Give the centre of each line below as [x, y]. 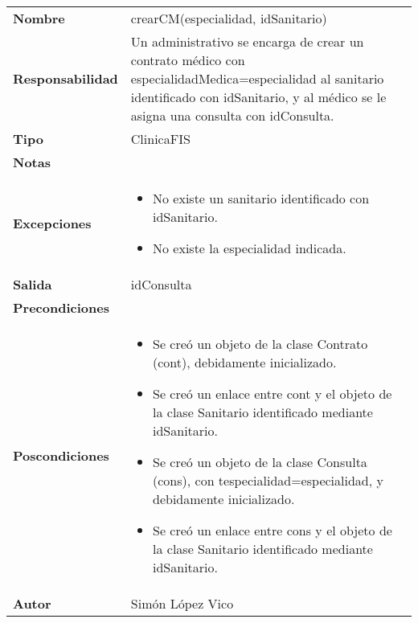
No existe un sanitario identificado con [261, 198]
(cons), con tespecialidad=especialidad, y [268, 480]
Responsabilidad [66, 78]
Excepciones [52, 223]
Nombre [39, 18]
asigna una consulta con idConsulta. [232, 115]
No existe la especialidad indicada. [250, 248]
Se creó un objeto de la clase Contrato [260, 344]
